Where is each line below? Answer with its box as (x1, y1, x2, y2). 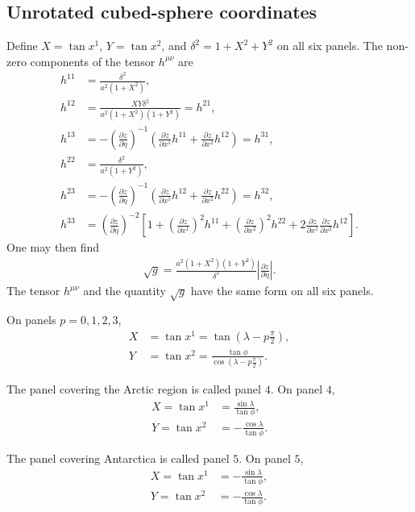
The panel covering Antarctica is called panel (6, 449, 230, 466)
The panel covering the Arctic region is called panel (6, 381, 261, 398)
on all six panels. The (276, 37, 383, 54)
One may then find (6, 239, 100, 256)
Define (6, 37, 38, 54)
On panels (6, 310, 56, 327)
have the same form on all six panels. (190, 282, 374, 299)
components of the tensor (30, 52, 156, 69)
